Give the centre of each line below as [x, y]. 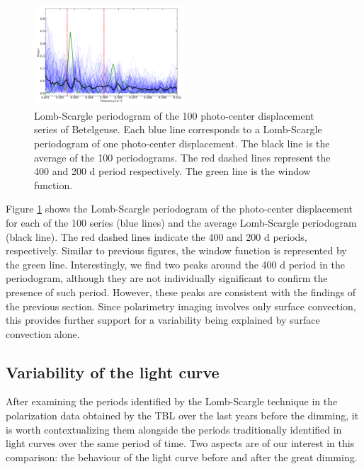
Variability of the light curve [113, 372]
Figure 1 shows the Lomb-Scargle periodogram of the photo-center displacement [180, 209]
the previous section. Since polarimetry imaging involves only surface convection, [181, 306]
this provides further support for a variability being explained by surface [163, 320]
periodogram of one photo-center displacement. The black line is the [182, 143]
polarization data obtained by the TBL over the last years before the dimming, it [182, 416]
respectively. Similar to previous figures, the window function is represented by [176, 250]
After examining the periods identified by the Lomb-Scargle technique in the [172, 401]
